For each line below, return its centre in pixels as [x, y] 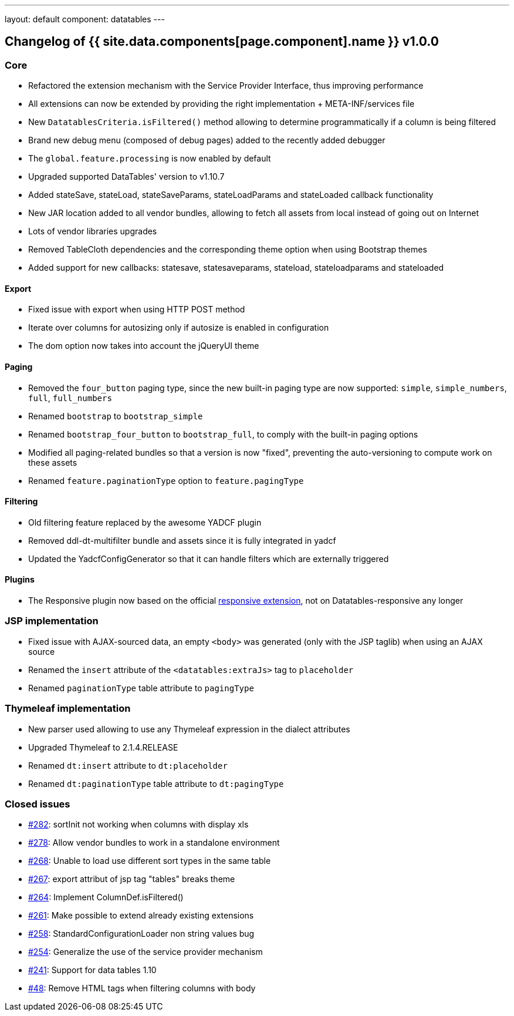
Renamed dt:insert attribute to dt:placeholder [128, 765]
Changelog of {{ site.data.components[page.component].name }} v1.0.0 [222, 42]
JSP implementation [52, 621]
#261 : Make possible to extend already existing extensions [141, 916]
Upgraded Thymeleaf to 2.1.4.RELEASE [103, 747]
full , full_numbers [70, 398]
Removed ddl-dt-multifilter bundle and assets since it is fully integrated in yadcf [182, 540]
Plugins [20, 580]
